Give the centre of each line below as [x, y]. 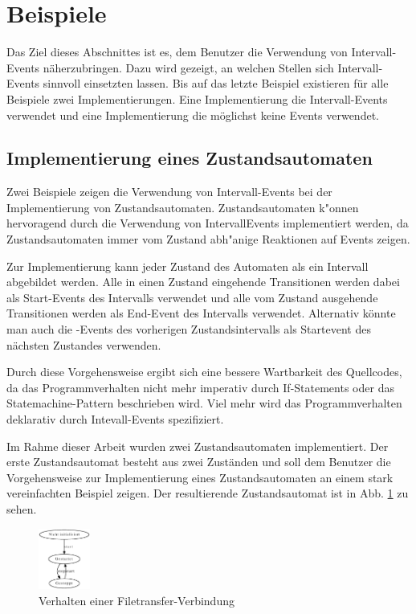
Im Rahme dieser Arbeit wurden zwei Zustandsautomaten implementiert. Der [198, 446]
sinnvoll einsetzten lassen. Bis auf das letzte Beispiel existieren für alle [216, 83]
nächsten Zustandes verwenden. [84, 344]
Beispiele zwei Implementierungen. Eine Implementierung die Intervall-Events [197, 98]
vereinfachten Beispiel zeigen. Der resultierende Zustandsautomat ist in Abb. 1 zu [208, 493]
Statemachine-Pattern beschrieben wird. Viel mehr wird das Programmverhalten [204, 403]
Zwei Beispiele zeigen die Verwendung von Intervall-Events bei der [169, 192]
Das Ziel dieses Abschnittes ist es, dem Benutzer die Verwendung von [177, 52]
